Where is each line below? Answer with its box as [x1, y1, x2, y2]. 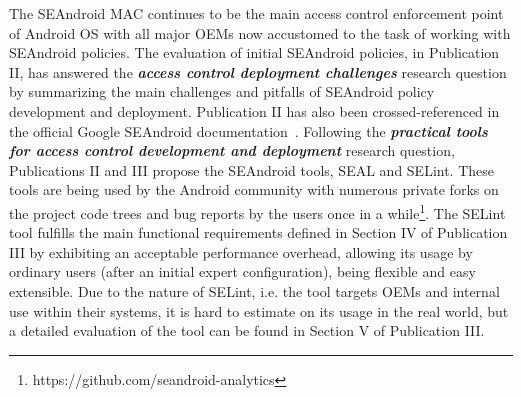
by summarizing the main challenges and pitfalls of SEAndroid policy [9, 81, 435, 102]
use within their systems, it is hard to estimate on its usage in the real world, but [9, 300, 509, 321]
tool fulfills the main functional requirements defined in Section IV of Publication [9, 222, 508, 243]
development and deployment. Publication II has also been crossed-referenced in [9, 100, 500, 121]
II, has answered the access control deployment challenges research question [9, 61, 507, 82]
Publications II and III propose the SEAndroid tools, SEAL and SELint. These [9, 159, 495, 180]
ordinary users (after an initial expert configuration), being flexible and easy [9, 261, 476, 282]
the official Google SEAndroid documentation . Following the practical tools [9, 120, 488, 141]
